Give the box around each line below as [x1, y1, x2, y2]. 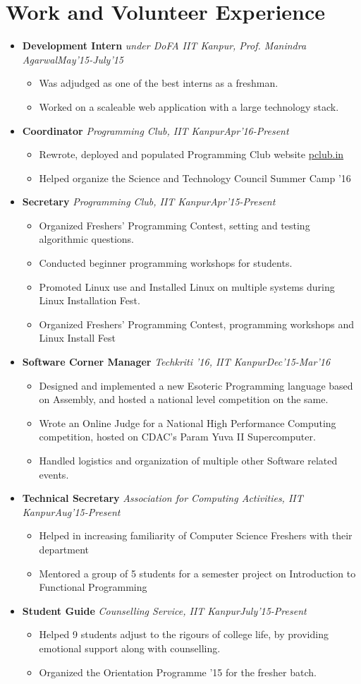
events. [39, 467, 69, 481]
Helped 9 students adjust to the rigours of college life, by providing [39, 627, 329, 642]
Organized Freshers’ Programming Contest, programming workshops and [39, 316, 354, 331]
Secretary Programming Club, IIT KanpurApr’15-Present [22, 194, 276, 209]
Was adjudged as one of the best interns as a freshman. [39, 76, 279, 90]
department [39, 541, 90, 556]
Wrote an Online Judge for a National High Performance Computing [39, 415, 336, 430]
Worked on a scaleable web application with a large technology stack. [39, 99, 339, 114]
